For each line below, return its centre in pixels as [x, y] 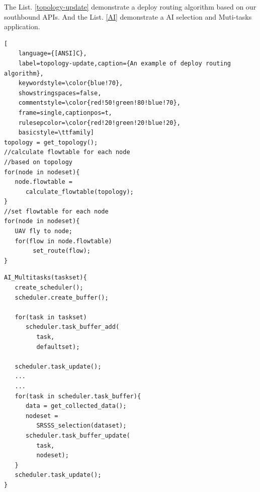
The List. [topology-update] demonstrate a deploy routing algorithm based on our [130, 7]
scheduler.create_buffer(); [62, 297]
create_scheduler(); [49, 288]
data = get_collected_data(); [76, 406]
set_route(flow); [62, 251]
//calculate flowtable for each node [67, 152]
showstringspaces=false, [60, 93]
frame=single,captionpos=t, [65, 113]
